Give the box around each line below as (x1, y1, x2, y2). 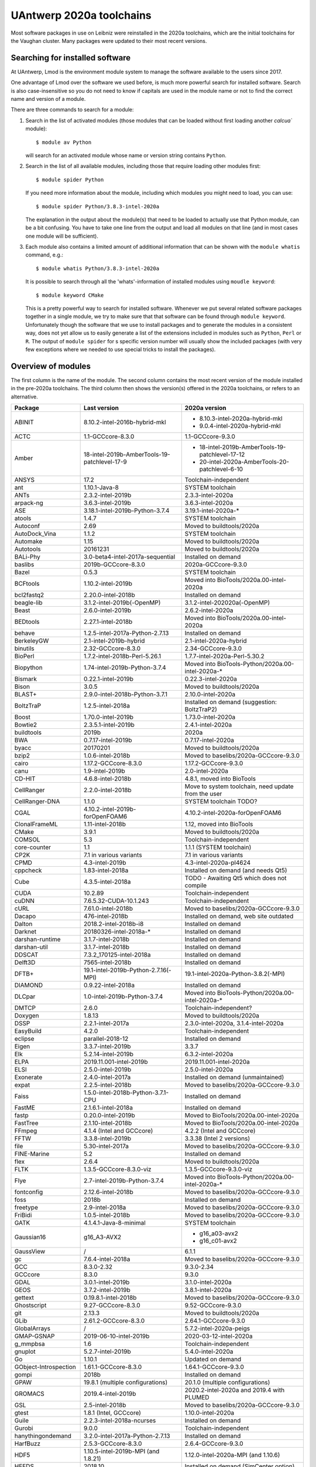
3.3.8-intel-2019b (84, 1134, 132, 1142)
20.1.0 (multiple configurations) (184, 1378, 270, 1387)
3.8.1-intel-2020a (184, 1286, 232, 1294)
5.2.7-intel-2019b (84, 1347, 131, 1356)
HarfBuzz (14, 1439, 41, 1448)
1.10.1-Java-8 (84, 484, 119, 492)
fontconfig (14, 1188, 43, 1196)
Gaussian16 (14, 1233, 46, 1241)
